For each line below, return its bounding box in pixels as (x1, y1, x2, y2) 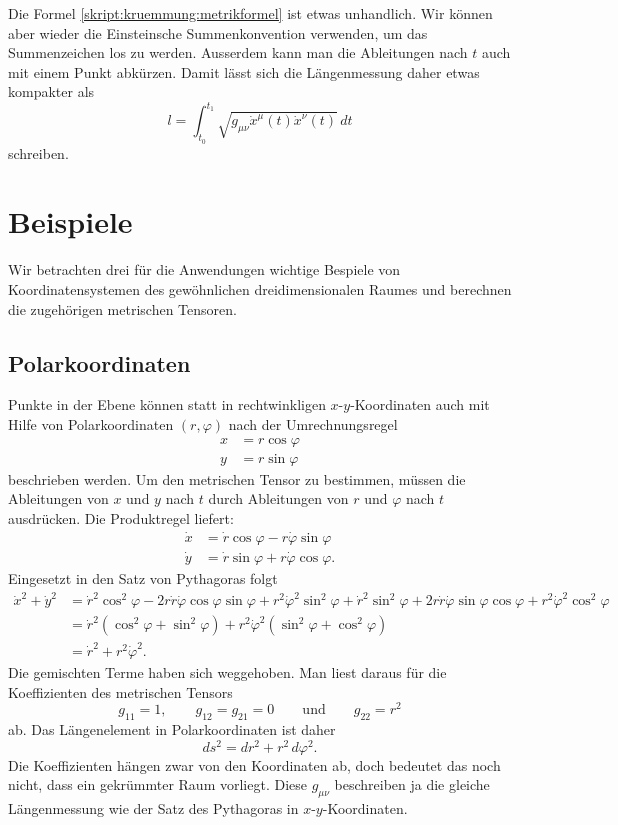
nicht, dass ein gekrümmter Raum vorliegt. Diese (8, 774, 307, 795)
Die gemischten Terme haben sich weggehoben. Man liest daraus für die (8, 662, 447, 683)
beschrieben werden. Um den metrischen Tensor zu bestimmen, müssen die (8, 468, 466, 489)
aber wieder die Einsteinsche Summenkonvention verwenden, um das (8, 22, 428, 43)
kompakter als (8, 81, 95, 102)
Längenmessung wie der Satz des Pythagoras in (8, 798, 299, 819)
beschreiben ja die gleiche (334, 774, 490, 795)
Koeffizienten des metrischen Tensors (8, 681, 233, 702)
